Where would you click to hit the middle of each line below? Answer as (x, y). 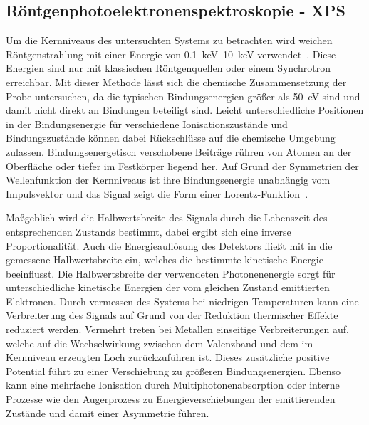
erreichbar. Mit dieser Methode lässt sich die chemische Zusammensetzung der (176, 82)
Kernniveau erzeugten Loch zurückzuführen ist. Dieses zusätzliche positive (168, 357)
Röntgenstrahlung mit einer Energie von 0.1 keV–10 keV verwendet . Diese (171, 54)
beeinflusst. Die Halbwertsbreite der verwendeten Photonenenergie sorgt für (171, 273)
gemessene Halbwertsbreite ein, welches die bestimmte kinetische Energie (165, 259)
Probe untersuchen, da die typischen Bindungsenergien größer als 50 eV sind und (183, 96)
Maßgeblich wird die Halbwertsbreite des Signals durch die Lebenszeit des (167, 217)
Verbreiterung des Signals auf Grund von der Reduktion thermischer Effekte (172, 315)
